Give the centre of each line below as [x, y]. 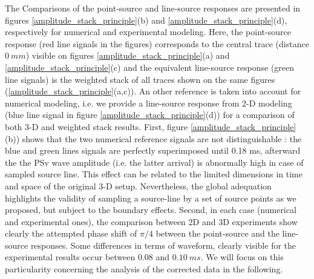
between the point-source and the [218, 233]
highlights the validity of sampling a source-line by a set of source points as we [151, 198]
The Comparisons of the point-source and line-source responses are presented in [153, 8]
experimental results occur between [70, 257]
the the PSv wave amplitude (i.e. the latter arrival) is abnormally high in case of [154, 162]
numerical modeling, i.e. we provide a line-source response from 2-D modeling [149, 103]
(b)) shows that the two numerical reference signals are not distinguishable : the [153, 138]
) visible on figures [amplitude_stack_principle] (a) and [128, 55]
